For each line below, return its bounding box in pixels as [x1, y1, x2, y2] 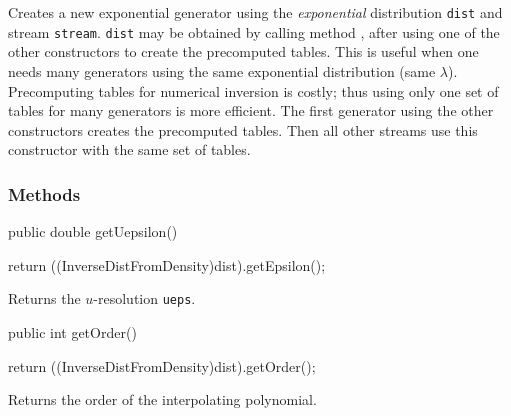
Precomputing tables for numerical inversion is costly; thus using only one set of [8, 80, 499, 101]
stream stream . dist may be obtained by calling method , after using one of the [8, 21, 500, 42]
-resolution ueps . [93, 288, 196, 309]
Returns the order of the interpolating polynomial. [8, 389, 317, 410]
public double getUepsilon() [8, 221, 178, 242]
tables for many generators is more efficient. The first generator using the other [8, 100, 494, 121]
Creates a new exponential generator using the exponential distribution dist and [8, 2, 503, 22]
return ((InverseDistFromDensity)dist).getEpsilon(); [8, 254, 326, 275]
